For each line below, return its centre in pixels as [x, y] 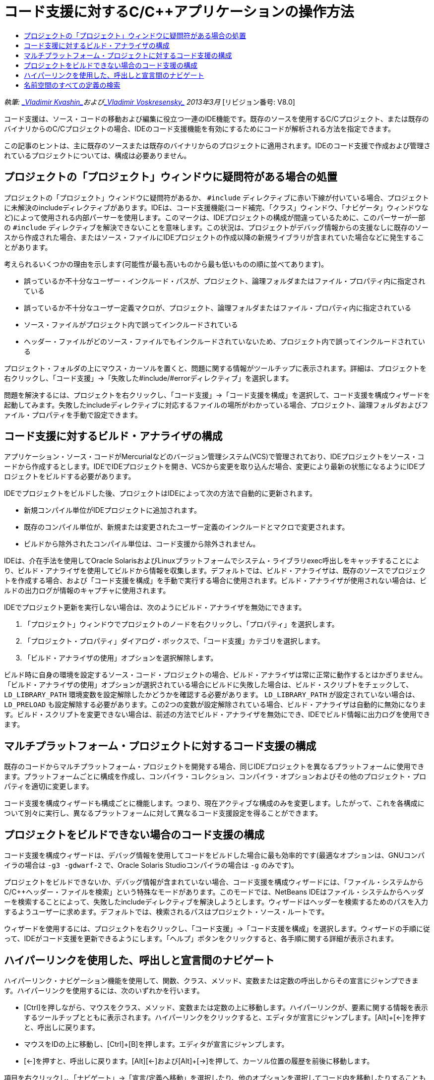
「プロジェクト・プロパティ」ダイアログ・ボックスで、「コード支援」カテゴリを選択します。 [174, 641]
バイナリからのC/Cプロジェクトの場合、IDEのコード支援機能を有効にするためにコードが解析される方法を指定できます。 [200, 128]
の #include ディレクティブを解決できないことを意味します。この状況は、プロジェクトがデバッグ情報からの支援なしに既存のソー [217, 227]
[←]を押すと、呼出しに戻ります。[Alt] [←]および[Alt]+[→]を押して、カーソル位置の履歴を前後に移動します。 [199, 1061]
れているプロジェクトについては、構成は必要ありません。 [97, 155]
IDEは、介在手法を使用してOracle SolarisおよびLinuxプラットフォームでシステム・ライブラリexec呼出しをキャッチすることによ [212, 561]
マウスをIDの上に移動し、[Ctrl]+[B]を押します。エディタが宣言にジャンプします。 [156, 1044]
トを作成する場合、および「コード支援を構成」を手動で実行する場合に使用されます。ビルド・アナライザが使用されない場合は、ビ [216, 581]
